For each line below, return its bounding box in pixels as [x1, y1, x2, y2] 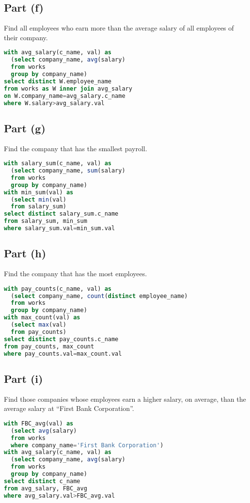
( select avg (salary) [11, 427, 77, 434]
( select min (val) [11, 196, 66, 203]
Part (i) [4, 371, 43, 386]
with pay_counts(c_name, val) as [4, 285, 111, 292]
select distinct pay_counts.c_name [4, 335, 119, 343]
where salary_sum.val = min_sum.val [4, 225, 115, 232]
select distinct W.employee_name [4, 78, 111, 85]
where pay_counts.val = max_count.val [4, 350, 122, 357]
